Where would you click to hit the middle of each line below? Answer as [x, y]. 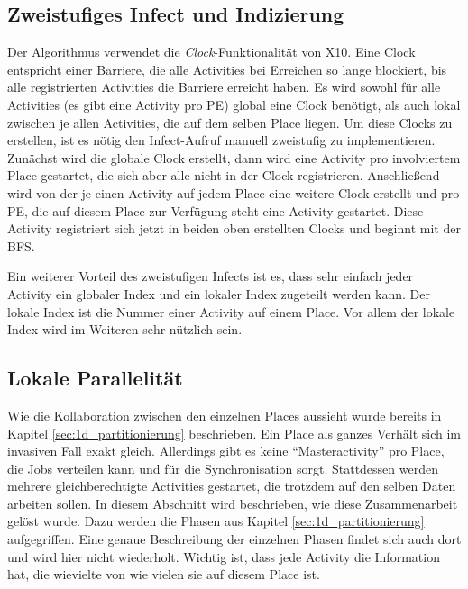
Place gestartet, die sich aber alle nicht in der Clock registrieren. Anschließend [224, 175]
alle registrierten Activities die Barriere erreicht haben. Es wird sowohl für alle [224, 87]
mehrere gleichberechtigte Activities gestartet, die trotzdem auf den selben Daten [232, 486]
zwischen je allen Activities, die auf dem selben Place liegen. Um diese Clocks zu [230, 122]
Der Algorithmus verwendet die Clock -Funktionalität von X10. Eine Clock [211, 52]
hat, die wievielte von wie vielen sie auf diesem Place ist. [164, 574]
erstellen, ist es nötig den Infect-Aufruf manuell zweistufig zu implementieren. [221, 140]
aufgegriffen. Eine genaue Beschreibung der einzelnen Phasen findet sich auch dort [234, 539]
